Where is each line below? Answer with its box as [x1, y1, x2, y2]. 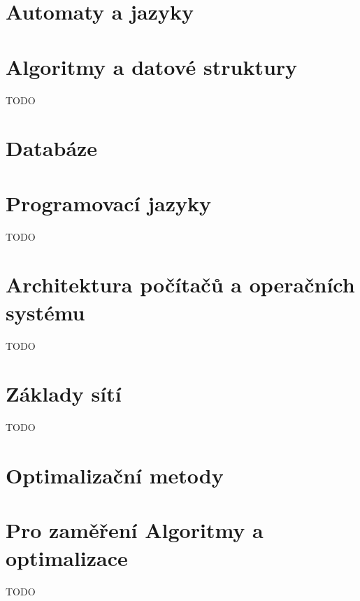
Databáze [6, 134, 98, 162]
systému [6, 297, 85, 326]
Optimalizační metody [6, 461, 224, 489]
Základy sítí [6, 379, 122, 408]
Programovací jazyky [6, 188, 212, 217]
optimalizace [6, 543, 128, 572]
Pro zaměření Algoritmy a [6, 516, 264, 544]
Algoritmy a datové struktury [6, 52, 298, 80]
